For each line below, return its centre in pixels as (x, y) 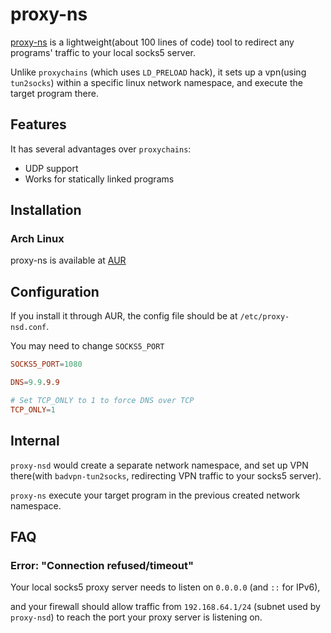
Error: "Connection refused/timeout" (102, 565)
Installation (46, 210)
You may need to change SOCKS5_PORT (87, 346)
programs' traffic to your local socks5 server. (103, 52)
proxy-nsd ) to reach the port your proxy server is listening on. (136, 617)
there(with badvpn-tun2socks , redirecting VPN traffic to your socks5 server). (166, 475)
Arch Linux (37, 239)
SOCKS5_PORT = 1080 (46, 364)
